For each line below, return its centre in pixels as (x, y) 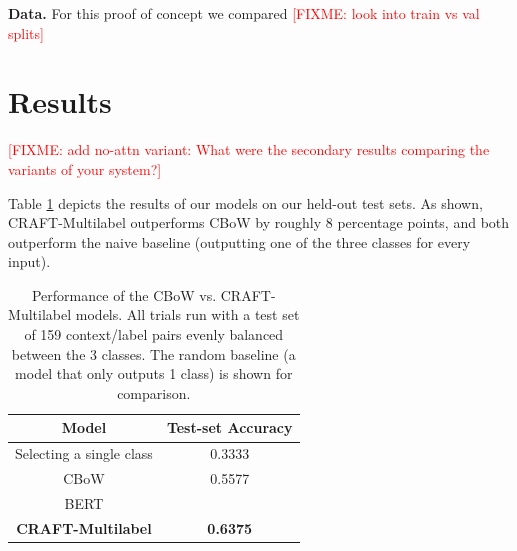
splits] (26, 32)
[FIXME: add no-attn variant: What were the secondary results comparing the (249, 149)
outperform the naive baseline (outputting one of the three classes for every (239, 241)
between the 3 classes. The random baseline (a (153, 353)
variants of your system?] (85, 168)
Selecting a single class (84, 453)
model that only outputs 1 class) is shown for (154, 373)
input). (29, 261)
